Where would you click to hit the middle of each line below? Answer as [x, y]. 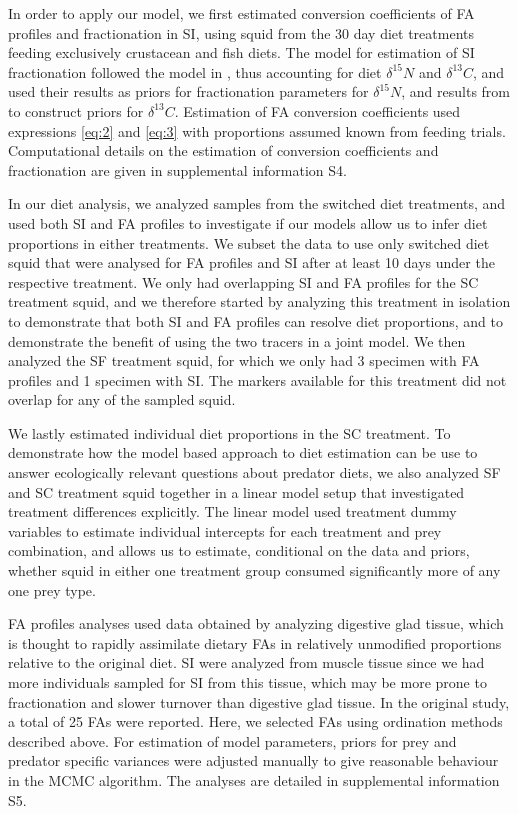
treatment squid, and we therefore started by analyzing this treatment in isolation [259, 301]
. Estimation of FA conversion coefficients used [317, 110]
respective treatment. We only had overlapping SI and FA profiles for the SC [243, 281]
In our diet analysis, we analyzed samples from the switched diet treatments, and [257, 203]
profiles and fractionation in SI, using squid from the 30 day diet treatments [241, 32]
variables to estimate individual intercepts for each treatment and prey [225, 530]
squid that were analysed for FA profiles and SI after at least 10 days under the [251, 262]
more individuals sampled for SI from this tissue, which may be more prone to [247, 682]
